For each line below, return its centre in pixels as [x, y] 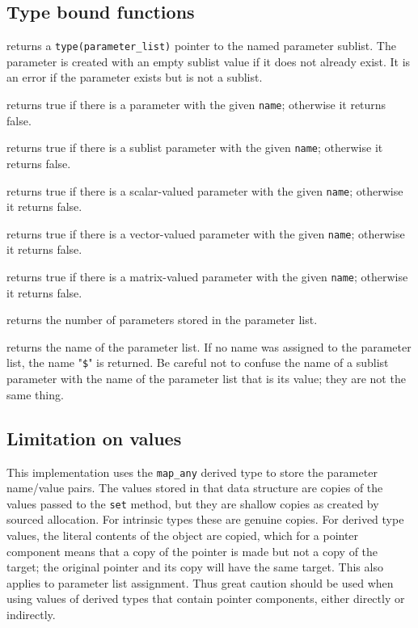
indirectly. [31, 614]
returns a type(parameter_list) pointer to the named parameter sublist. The [201, 46]
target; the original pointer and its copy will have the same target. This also [195, 567]
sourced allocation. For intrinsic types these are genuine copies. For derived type [205, 519]
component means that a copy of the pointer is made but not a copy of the [192, 551]
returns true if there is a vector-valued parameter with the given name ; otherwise [206, 233]
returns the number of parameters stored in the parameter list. [162, 320]
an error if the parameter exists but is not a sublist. [135, 77]
